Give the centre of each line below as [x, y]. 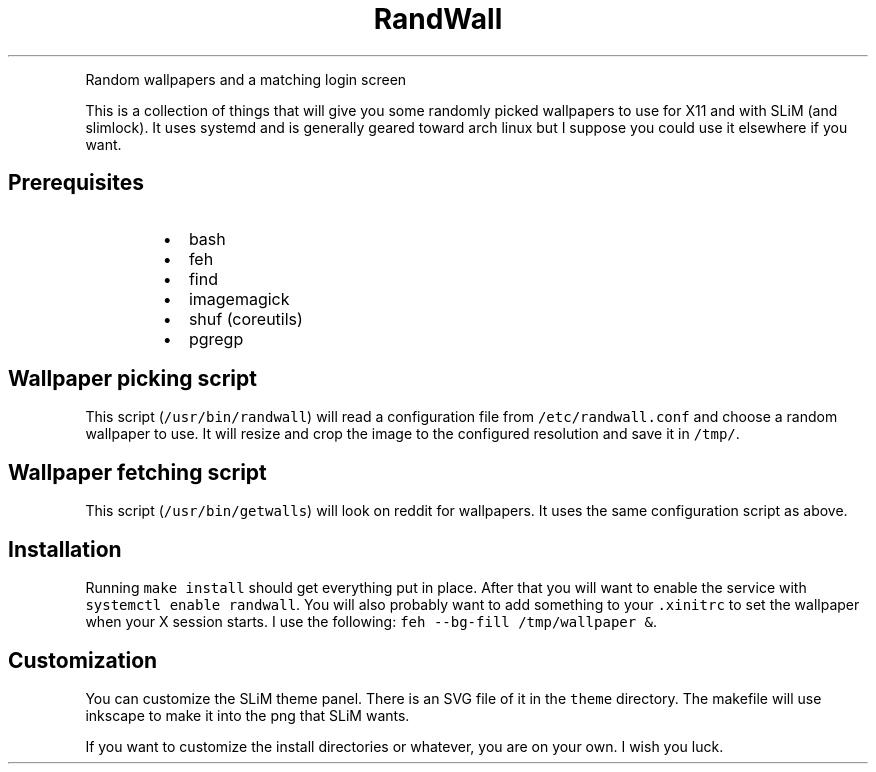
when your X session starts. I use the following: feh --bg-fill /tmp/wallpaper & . [371, 622]
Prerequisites [76, 183]
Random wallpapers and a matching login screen [246, 79]
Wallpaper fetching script [137, 472]
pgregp [216, 338]
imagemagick [239, 298]
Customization [83, 660]
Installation [65, 549]
